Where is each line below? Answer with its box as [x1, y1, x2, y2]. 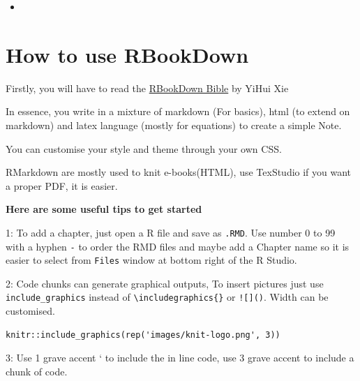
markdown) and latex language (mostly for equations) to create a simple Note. [6, 117, 342, 132]
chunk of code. [6, 364, 68, 378]
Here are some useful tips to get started [6, 202, 202, 216]
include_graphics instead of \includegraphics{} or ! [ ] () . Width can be [6, 290, 329, 304]
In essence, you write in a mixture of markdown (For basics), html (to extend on [6, 104, 350, 119]
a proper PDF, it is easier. [6, 178, 118, 193]
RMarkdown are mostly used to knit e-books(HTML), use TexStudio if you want [6, 165, 352, 179]
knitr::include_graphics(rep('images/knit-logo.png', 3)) [6, 329, 280, 340]
